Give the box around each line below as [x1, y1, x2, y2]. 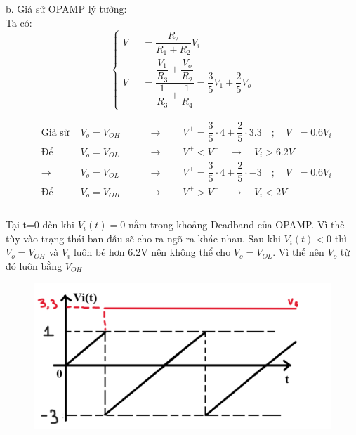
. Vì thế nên [272, 245, 324, 259]
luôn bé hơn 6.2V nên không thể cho [73, 245, 231, 259]
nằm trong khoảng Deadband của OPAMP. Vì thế [128, 216, 345, 231]
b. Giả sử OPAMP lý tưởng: [6, 1, 127, 15]
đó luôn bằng [6, 258, 62, 273]
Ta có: [6, 15, 32, 30]
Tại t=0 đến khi [6, 216, 75, 231]
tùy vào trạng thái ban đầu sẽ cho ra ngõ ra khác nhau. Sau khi [6, 231, 281, 245]
